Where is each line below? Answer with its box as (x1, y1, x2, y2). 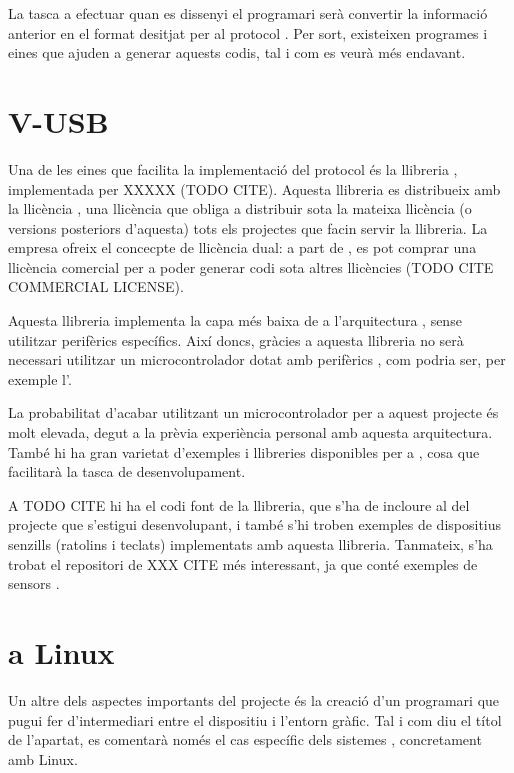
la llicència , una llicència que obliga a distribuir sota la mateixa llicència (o (8, 198, 472, 219)
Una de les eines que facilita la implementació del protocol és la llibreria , (8, 158, 458, 179)
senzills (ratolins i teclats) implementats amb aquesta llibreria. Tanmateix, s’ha (8, 534, 493, 554)
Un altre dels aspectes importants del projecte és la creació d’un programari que (8, 689, 500, 710)
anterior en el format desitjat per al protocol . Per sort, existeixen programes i (8, 22, 488, 43)
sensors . (8, 573, 60, 594)
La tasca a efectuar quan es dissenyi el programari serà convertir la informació (8, 3, 488, 23)
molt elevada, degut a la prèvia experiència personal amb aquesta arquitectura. (8, 422, 493, 443)
